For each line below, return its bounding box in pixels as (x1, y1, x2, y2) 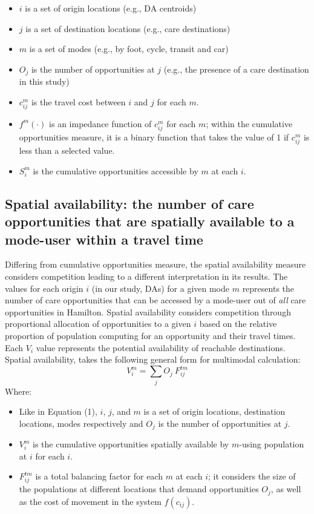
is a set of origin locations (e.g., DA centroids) (25, 2, 197, 14)
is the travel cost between (31, 95, 126, 108)
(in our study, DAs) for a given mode (91, 282, 229, 294)
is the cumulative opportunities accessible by (33, 164, 198, 177)
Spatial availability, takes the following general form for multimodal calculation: (5, 353, 301, 366)
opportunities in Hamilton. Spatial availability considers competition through (5, 305, 291, 318)
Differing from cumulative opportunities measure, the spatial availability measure (5, 258, 306, 271)
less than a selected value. (19, 144, 115, 157)
